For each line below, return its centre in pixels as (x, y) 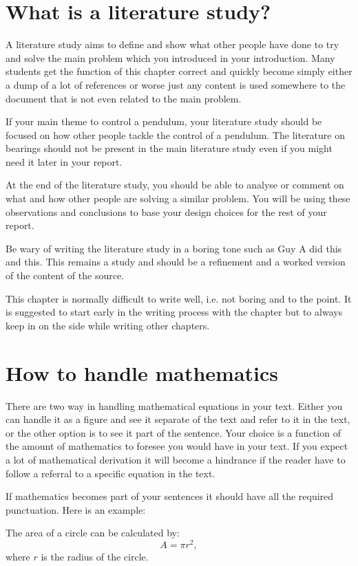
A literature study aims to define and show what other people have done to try (172, 44)
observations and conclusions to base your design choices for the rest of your (166, 211)
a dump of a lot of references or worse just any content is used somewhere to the (176, 84)
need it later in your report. (64, 161)
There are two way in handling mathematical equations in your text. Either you (174, 405)
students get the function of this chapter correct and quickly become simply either (179, 71)
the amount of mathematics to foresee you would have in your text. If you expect (177, 446)
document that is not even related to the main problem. (124, 98)
